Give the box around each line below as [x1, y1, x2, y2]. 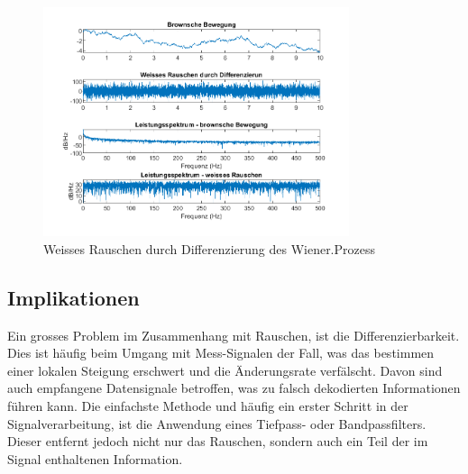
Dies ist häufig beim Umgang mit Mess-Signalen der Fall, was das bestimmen [7, 343, 435, 362]
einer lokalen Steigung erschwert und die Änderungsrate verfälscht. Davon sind [7, 360, 443, 379]
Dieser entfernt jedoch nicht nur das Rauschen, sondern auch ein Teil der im [7, 432, 428, 451]
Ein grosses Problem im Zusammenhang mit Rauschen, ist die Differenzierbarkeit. [7, 325, 460, 344]
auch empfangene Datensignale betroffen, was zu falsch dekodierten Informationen [7, 378, 461, 397]
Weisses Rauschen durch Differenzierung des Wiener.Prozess [43, 239, 376, 258]
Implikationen [7, 283, 140, 311]
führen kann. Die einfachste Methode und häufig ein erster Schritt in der [7, 397, 408, 415]
